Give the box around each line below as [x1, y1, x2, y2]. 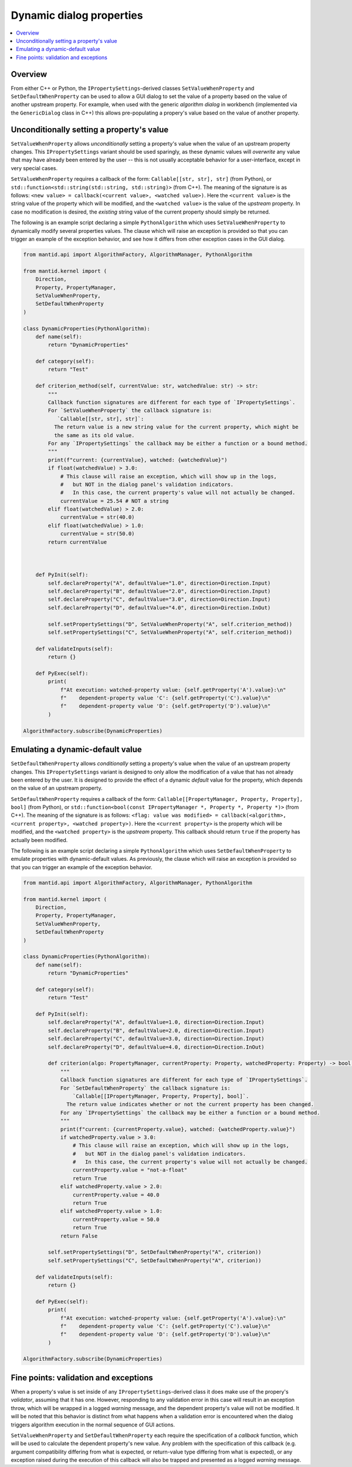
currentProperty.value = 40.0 [72, 1191, 160, 1198]
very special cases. [11, 164, 58, 171]
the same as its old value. [53, 432, 135, 438]
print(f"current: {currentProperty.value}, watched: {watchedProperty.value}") [60, 1125, 296, 1133]
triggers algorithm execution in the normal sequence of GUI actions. [11, 1421, 175, 1428]
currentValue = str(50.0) [60, 530, 135, 537]
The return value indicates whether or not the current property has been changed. [66, 1101, 314, 1108]
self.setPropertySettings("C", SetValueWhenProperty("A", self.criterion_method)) [48, 628, 293, 636]
